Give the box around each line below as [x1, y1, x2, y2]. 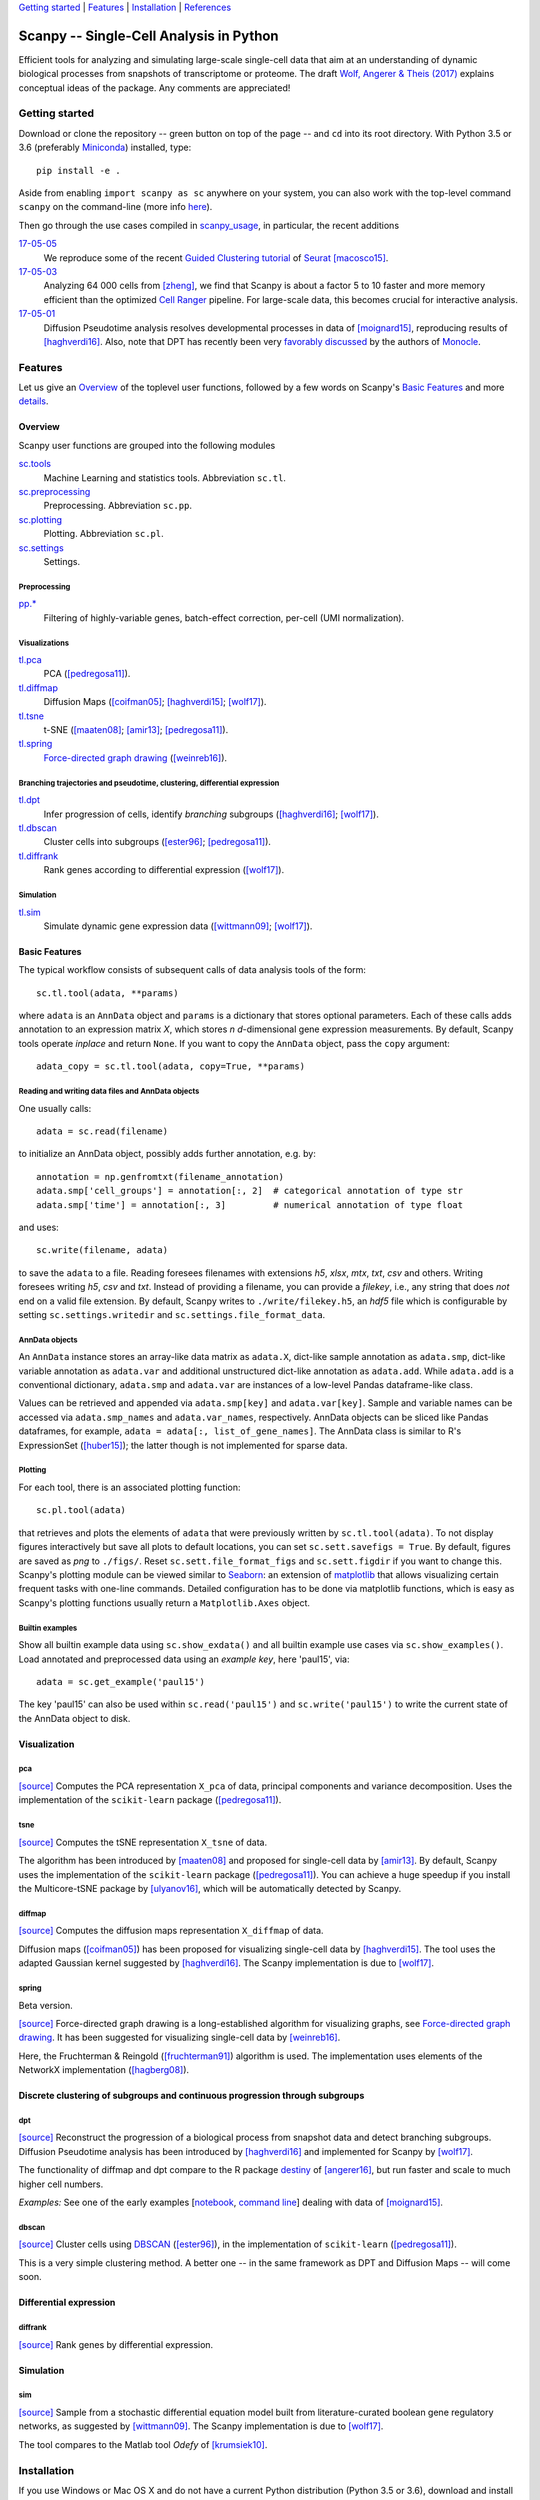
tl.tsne [18, 710, 45, 722]
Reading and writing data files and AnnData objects [18, 1086, 200, 1097]
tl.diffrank [18, 850, 59, 862]
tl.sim [18, 906, 42, 918]
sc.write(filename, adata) [36, 1245, 169, 1256]
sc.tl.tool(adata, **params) [36, 987, 179, 999]
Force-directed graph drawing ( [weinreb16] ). [43, 751, 228, 764]
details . [18, 395, 49, 407]
